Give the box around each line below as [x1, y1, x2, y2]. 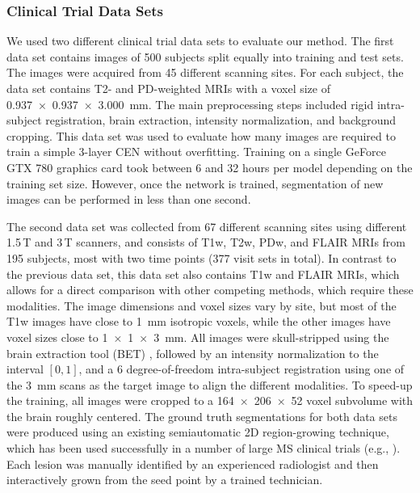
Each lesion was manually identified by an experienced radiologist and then [6, 455, 379, 472]
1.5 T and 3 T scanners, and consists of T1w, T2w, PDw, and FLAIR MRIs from [6, 234, 406, 251]
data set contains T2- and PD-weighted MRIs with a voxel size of [6, 80, 331, 96]
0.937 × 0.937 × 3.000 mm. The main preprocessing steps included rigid [6, 95, 374, 112]
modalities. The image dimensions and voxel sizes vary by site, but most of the [6, 297, 397, 314]
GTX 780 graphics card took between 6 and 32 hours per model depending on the [6, 158, 413, 175]
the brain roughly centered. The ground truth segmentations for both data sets [6, 407, 397, 424]
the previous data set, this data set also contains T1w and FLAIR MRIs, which [6, 265, 400, 282]
